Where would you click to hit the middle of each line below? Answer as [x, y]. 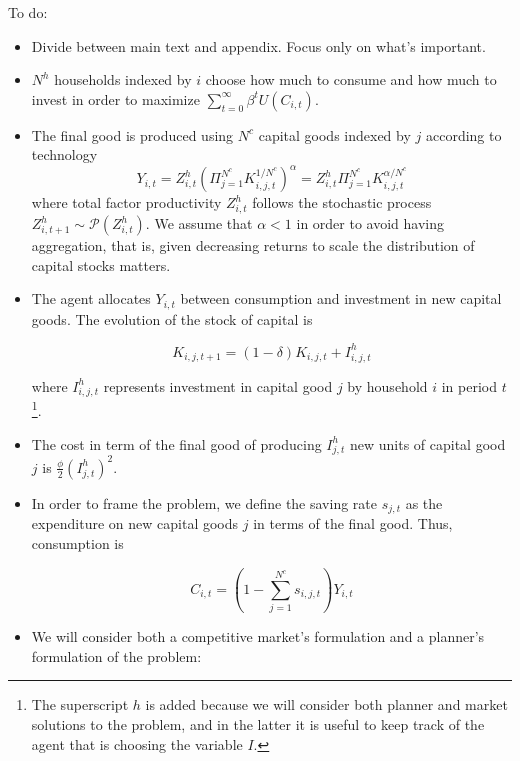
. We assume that [199, 223]
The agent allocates [91, 298]
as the [424, 502]
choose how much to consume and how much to [351, 79]
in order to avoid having [370, 223]
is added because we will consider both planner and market [326, 704]
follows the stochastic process [342, 202]
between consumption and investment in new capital [341, 298]
